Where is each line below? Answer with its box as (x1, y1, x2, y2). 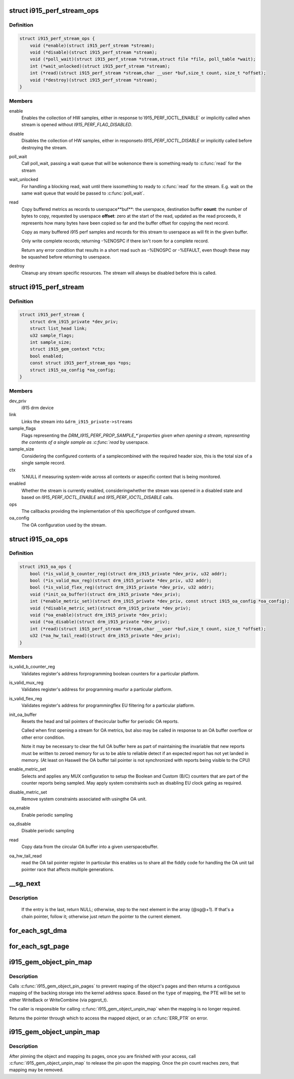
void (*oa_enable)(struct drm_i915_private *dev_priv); (30, 612, 168, 618)
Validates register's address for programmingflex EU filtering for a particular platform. (21, 702, 195, 709)
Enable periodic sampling (21, 812, 73, 817)
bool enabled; (30, 353, 64, 359)
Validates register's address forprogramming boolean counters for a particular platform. (21, 670, 199, 677)
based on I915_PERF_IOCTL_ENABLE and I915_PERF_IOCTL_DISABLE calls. (21, 494, 174, 500)
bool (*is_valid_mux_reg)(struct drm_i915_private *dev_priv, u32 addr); (30, 578, 212, 584)
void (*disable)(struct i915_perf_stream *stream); (30, 49, 158, 55)
